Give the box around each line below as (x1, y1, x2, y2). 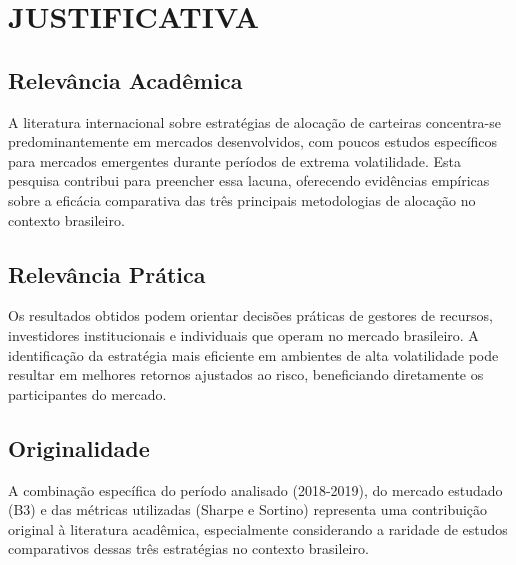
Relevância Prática (8, 258, 206, 289)
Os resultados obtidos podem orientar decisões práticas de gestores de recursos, (8, 305, 493, 326)
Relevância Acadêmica (8, 64, 243, 95)
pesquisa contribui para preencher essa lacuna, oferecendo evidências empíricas (8, 170, 490, 191)
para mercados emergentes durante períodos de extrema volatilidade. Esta (8, 150, 461, 171)
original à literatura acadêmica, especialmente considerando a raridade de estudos (8, 518, 508, 539)
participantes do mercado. (8, 383, 167, 404)
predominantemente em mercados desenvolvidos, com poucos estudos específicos (8, 131, 498, 152)
